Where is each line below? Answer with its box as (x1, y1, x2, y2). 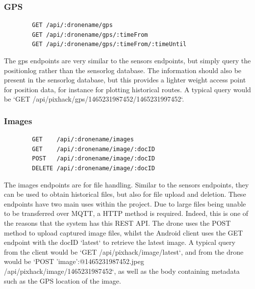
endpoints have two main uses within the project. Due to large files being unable (4, 198, 246, 209)
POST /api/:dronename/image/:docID (32, 155, 155, 162)
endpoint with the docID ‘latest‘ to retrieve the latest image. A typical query (4, 237, 235, 247)
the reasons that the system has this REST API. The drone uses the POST (4, 217, 231, 228)
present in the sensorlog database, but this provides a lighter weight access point (4, 75, 246, 85)
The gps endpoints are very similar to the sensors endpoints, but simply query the (4, 55, 251, 65)
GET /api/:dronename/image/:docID (32, 145, 155, 153)
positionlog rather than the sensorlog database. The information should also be (4, 65, 242, 75)
